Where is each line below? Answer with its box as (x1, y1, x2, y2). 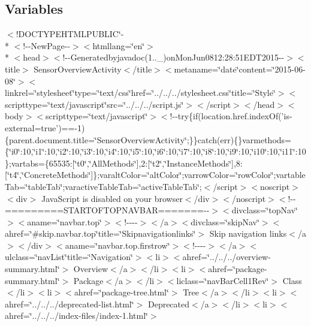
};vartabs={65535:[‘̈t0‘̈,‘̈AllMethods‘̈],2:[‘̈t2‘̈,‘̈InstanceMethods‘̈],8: (5, 156, 243, 169)
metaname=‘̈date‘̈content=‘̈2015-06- (174, 62, 306, 75)
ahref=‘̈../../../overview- (182, 250, 271, 263)
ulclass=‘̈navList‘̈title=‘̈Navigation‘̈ (5, 250, 133, 263)
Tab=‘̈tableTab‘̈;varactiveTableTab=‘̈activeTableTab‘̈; (5, 180, 202, 192)
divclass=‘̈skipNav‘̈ (191, 215, 259, 228)
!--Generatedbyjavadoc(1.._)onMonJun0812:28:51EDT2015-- (62, 51, 285, 64)
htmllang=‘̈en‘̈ (92, 39, 145, 52)
